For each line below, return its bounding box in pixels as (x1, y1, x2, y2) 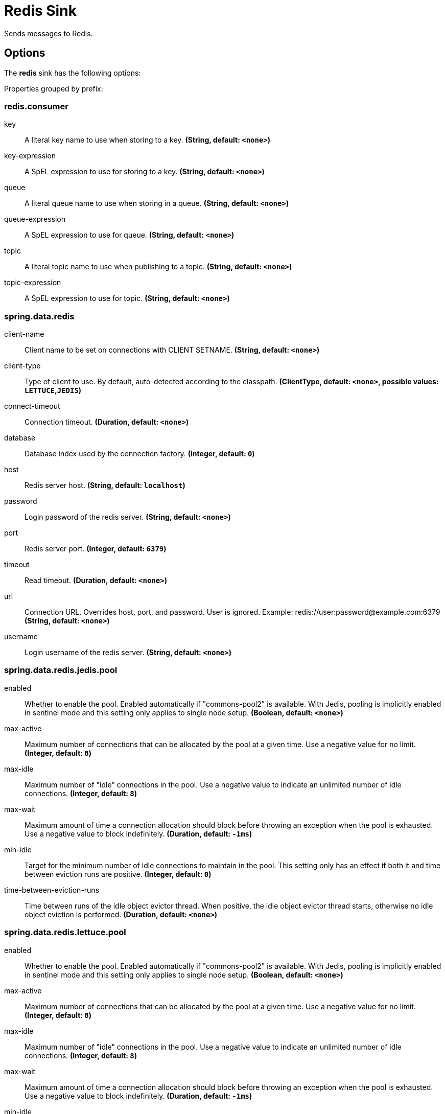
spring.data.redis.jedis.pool (4, 665, 118, 676)
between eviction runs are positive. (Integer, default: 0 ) (25, 869, 212, 878)
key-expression (4, 151, 56, 160)
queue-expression (4, 215, 65, 224)
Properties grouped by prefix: (4, 84, 103, 93)
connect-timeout (4, 402, 60, 411)
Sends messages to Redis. (4, 29, 93, 38)
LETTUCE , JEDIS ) (25, 386, 82, 395)
